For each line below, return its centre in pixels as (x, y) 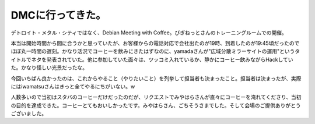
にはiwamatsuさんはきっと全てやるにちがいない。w (73, 86)
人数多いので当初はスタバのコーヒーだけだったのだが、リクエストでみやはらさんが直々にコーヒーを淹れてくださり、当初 (156, 97)
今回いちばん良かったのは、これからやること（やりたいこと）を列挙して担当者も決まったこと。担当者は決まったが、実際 (156, 78)
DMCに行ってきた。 (58, 15)
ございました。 (29, 114)
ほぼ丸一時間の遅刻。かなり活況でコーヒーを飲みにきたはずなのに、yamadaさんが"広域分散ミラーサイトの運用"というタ (155, 51)
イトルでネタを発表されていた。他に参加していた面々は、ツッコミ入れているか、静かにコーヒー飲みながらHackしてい (152, 59)
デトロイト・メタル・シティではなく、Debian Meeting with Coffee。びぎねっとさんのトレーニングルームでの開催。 (149, 33)
